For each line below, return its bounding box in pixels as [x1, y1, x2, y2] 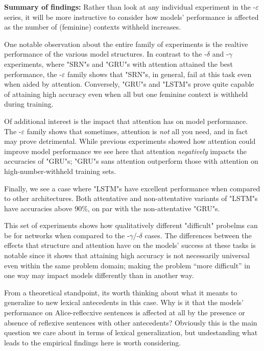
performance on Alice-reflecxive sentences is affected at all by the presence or [4, 307, 245, 318]
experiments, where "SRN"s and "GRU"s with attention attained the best [4, 58, 233, 69]
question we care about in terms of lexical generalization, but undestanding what [4, 327, 258, 338]
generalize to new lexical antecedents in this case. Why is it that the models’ [4, 297, 244, 308]
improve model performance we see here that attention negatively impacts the [4, 145, 247, 156]
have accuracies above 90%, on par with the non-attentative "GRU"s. [4, 203, 220, 213]
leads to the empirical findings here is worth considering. [4, 337, 181, 347]
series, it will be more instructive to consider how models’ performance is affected [4, 11, 259, 22]
